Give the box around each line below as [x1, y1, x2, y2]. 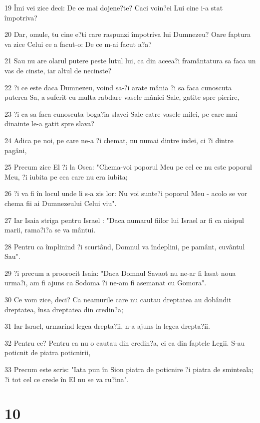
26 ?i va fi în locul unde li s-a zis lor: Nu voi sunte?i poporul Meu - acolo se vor [4, 188, 248, 199]
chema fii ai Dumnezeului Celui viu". [4, 198, 117, 208]
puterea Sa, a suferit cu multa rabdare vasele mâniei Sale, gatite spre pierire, [4, 92, 240, 102]
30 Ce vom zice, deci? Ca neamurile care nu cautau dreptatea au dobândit [4, 294, 232, 305]
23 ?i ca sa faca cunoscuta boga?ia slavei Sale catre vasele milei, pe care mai [4, 108, 238, 119]
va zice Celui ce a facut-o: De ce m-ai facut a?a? [4, 38, 152, 49]
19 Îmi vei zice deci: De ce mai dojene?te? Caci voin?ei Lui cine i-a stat [4, 2, 223, 12]
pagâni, [4, 145, 27, 155]
